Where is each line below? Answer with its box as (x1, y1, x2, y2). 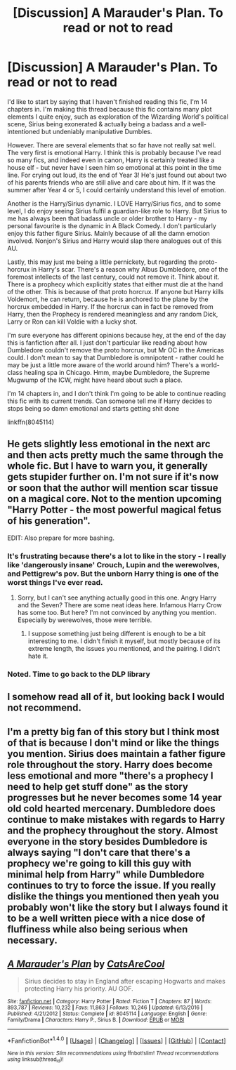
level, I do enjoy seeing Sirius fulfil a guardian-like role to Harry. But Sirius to (7, 206, 228, 215)
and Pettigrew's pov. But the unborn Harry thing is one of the (7, 569, 219, 579)
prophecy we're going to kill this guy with (7, 857, 192, 869)
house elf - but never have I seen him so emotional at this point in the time (7, 163, 222, 171)
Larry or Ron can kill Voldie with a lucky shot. (7, 317, 138, 326)
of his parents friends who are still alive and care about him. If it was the (7, 178, 216, 187)
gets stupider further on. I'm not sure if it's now (7, 471, 219, 483)
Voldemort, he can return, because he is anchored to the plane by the (7, 295, 209, 303)
